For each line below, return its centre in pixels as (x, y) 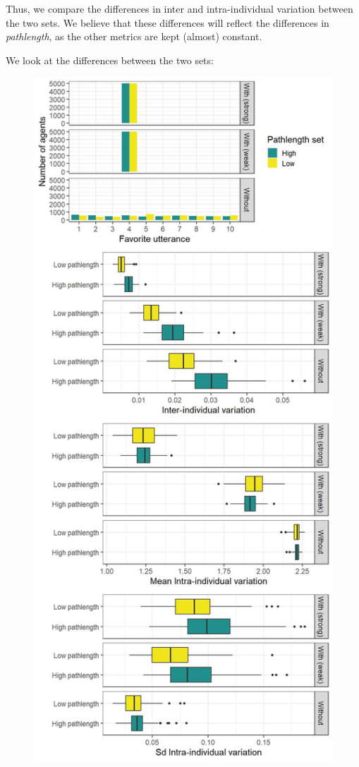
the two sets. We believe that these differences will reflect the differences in (168, 22)
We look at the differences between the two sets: (110, 60)
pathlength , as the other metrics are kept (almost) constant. (134, 36)
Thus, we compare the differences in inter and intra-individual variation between (179, 8)
